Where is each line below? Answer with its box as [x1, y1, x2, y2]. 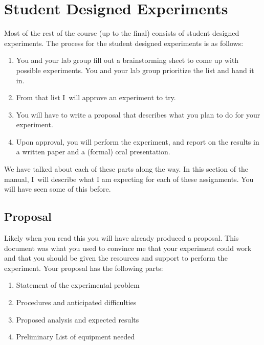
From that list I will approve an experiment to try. [16, 92, 176, 103]
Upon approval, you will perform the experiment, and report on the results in [16, 136, 259, 147]
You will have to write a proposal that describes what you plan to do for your [16, 109, 260, 120]
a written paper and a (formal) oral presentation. [16, 146, 170, 157]
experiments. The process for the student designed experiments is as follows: [4, 37, 244, 48]
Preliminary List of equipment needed [16, 331, 135, 342]
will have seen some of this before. [4, 183, 111, 194]
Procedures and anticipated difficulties [16, 297, 137, 308]
